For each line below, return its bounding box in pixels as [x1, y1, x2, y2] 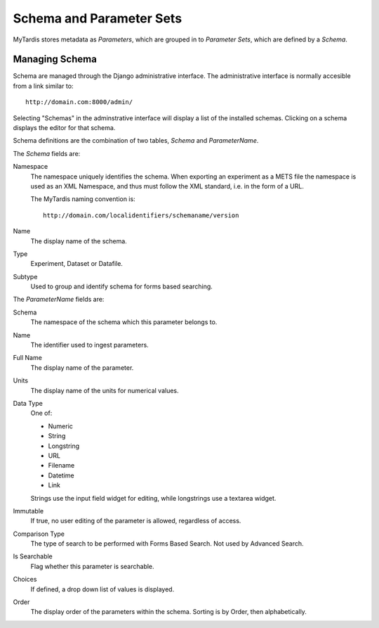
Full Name [13, 354, 42, 362]
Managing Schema [13, 53, 98, 65]
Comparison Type [13, 530, 65, 538]
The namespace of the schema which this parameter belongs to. [30, 318, 218, 326]
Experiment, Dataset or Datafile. [30, 259, 123, 268]
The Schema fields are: [13, 149, 81, 158]
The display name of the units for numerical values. [30, 386, 179, 395]
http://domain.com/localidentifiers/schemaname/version [43, 211, 239, 219]
